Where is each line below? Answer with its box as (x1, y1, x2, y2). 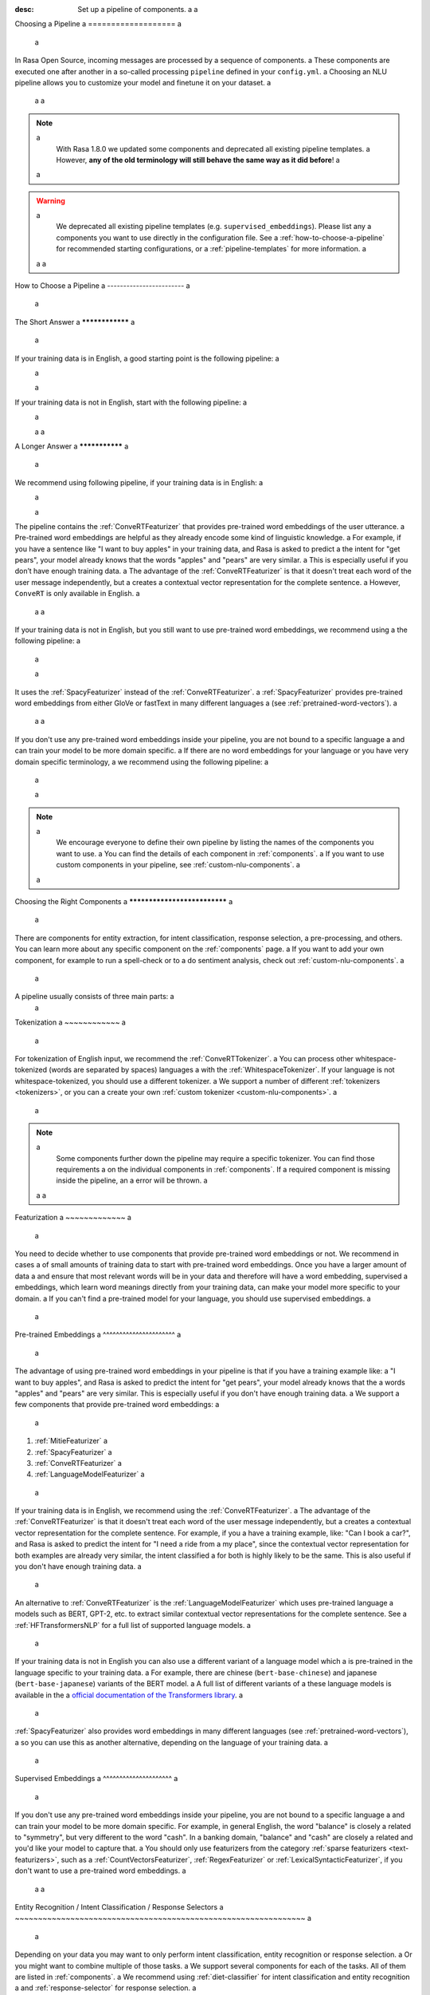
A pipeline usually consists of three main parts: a (14, 992, 174, 1001)
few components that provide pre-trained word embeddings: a (14, 1400, 220, 1409)
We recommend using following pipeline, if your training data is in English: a (14, 477, 264, 487)
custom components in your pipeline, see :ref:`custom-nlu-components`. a (56, 860, 300, 870)
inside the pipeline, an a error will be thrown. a (56, 1175, 208, 1185)
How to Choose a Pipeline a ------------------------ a (14, 281, 190, 290)
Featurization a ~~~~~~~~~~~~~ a (14, 1213, 131, 1223)
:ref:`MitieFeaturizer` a (34, 1436, 107, 1446)
